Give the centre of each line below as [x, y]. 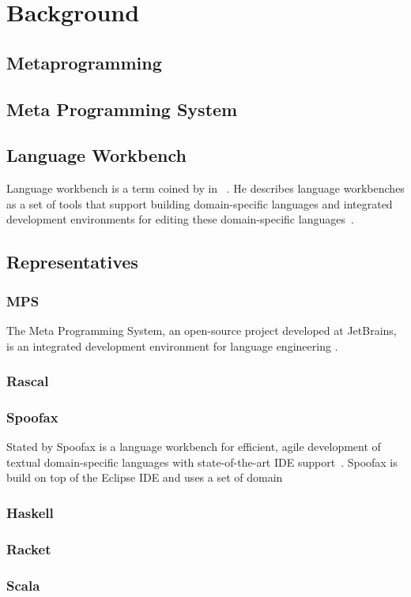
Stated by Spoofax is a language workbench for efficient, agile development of [194, 447]
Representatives [72, 262]
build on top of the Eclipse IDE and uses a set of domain [145, 477]
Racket [29, 548]
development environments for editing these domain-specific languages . [180, 219]
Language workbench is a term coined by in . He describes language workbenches [205, 188]
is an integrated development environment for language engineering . [172, 345]
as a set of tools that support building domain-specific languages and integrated [200, 203]
